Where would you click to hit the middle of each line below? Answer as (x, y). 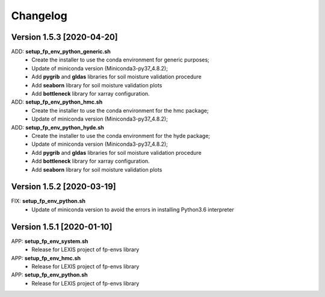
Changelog (39, 16)
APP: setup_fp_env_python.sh (49, 275)
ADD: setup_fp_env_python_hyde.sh (58, 127)
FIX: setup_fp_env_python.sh (48, 201)
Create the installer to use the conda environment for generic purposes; (121, 60)
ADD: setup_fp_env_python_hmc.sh (57, 102)
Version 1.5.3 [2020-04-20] (64, 37)
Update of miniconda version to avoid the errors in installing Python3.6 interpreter (133, 209)
